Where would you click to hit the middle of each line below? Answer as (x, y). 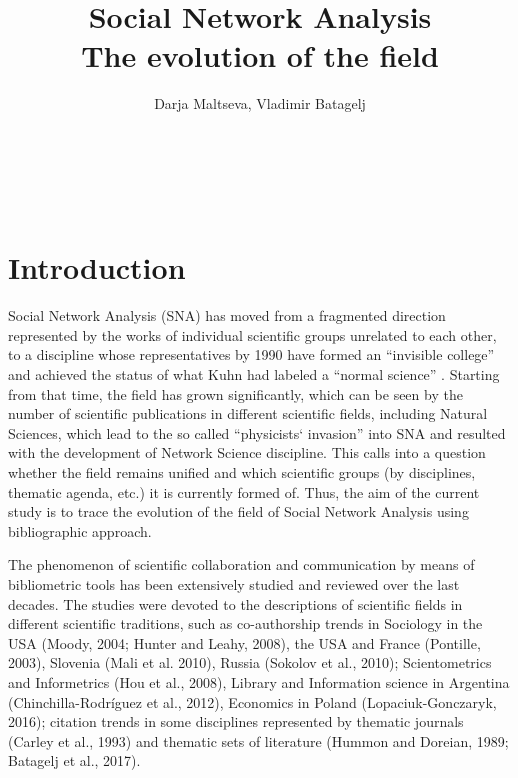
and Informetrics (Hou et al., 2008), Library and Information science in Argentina (259, 681)
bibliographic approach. (80, 530)
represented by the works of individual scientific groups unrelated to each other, (252, 334)
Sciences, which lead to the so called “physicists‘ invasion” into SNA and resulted (257, 432)
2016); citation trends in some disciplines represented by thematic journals (236, 721)
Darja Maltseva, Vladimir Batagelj (260, 103)
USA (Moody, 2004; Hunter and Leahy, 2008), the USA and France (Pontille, (244, 642)
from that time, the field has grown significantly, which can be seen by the (235, 393)
